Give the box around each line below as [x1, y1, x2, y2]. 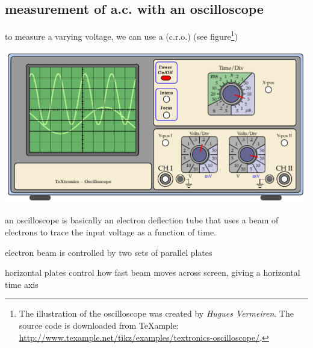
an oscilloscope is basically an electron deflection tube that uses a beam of [5, 214, 279, 226]
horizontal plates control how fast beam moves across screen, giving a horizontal [5, 266, 300, 279]
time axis [5, 278, 39, 290]
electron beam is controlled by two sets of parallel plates [5, 246, 212, 258]
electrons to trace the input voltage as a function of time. [5, 225, 216, 238]
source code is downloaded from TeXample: [19, 318, 179, 331]
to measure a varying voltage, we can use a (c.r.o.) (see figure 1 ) [5, 28, 238, 42]
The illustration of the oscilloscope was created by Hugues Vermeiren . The [19, 307, 294, 320]
